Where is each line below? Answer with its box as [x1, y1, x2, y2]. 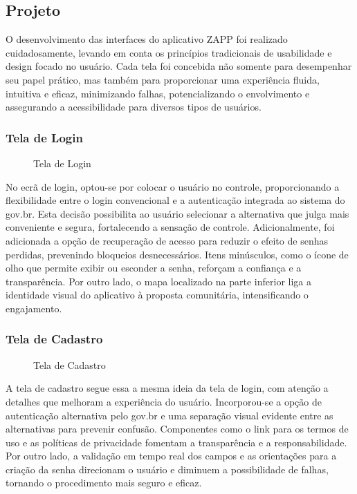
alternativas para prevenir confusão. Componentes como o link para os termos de [6, 421, 349, 436]
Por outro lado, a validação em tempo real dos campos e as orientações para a [6, 448, 337, 463]
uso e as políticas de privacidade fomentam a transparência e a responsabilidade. [6, 435, 347, 449]
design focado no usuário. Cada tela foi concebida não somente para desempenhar [6, 59, 352, 73]
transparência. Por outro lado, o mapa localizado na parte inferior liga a [6, 274, 311, 288]
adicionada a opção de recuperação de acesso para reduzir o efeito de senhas [6, 233, 328, 247]
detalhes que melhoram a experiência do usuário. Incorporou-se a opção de [6, 394, 322, 408]
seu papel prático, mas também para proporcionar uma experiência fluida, [6, 72, 320, 86]
